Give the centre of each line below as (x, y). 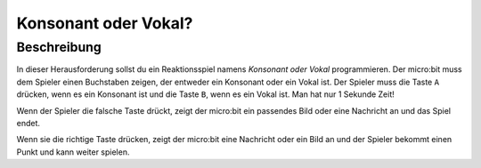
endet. (28, 123)
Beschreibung (59, 47)
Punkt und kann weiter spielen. (73, 152)
